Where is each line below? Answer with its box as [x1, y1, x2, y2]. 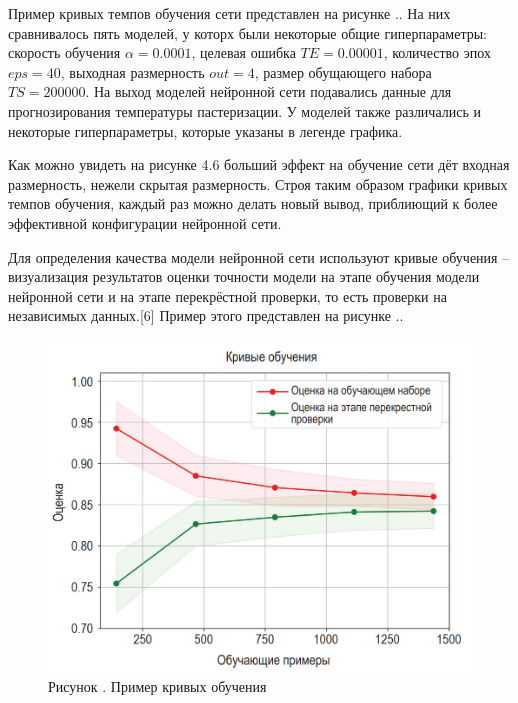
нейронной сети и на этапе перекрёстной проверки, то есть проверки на [8, 285, 447, 306]
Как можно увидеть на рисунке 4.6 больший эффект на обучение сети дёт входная [8, 154, 510, 175]
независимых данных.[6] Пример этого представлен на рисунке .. [8, 305, 404, 326]
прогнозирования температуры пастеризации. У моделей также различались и [8, 100, 481, 121]
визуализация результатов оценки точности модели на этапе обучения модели [8, 266, 480, 287]
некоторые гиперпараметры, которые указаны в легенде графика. [8, 120, 403, 141]
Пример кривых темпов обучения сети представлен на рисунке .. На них [8, 3, 451, 23]
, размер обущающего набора [254, 61, 432, 82]
